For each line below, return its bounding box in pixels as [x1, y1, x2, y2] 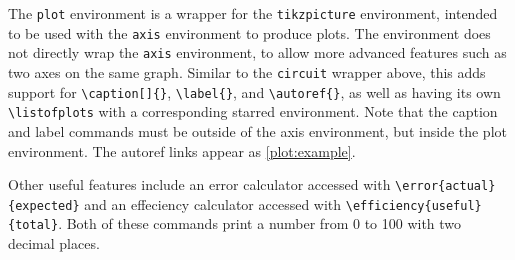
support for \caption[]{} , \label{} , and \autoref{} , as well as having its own [8, 81, 501, 102]
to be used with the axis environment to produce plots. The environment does [8, 22, 491, 43]
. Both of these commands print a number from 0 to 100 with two [58, 213, 462, 234]
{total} [8, 218, 59, 233]
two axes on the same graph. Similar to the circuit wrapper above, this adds [8, 61, 486, 82]
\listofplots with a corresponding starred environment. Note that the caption [8, 101, 498, 122]
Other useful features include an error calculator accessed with [8, 174, 391, 195]
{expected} [8, 198, 80, 213]
